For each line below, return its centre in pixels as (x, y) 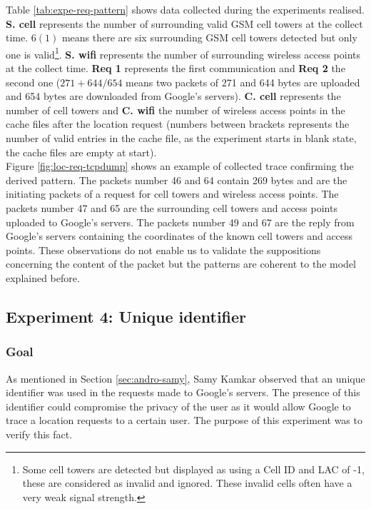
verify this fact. (39, 434)
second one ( (33, 82)
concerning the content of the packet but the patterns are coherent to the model (181, 264)
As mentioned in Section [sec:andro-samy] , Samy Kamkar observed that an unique (185, 378)
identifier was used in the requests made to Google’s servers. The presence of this (183, 392)
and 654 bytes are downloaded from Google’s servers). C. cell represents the (173, 96)
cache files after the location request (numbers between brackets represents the (178, 124)
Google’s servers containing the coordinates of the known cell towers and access (179, 236)
